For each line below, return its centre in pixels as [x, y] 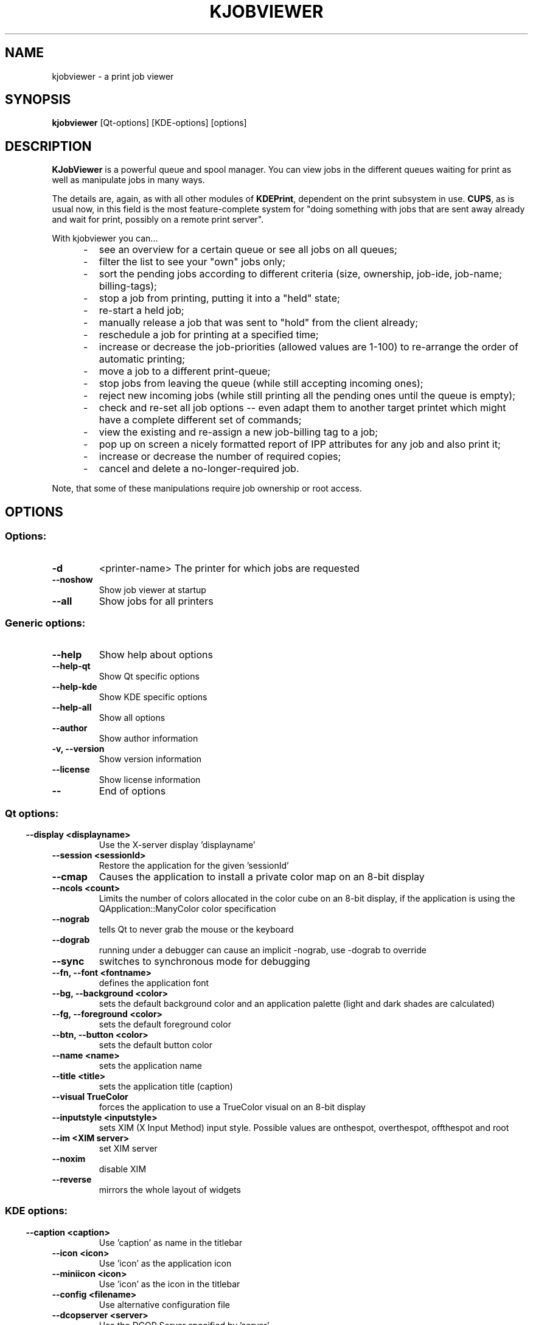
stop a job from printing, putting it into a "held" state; [219, 298]
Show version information [150, 759]
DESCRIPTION [48, 146]
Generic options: [45, 623]
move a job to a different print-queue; [185, 371]
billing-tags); [128, 286]
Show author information [148, 739]
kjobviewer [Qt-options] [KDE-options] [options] [149, 123]
